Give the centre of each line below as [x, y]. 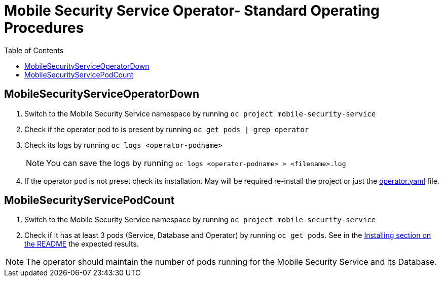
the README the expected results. [82, 244]
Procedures [44, 28]
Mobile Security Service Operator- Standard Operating [192, 11]
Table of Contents [34, 50]
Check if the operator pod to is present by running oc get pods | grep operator [167, 129]
